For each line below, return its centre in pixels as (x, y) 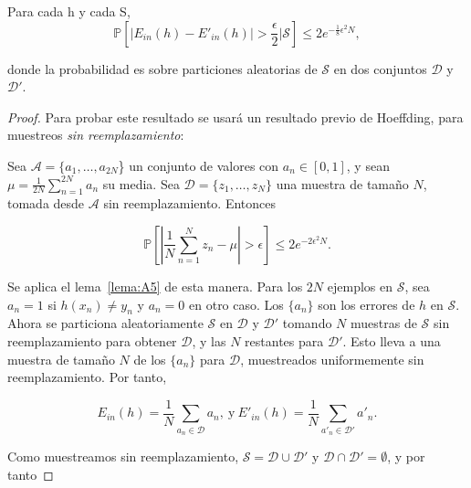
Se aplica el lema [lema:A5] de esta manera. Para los (155, 286)
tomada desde (46, 203)
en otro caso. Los (236, 304)
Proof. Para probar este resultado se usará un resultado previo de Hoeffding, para (235, 117)
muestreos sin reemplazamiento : (96, 135)
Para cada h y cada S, (69, 11)
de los (150, 359)
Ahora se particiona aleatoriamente (105, 323)
